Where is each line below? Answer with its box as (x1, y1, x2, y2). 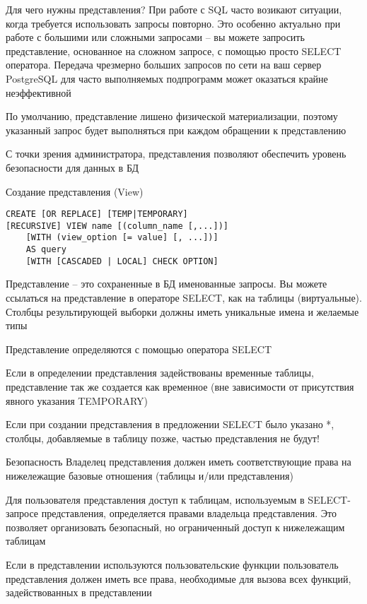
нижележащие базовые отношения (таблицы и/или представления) (6, 468, 293, 482)
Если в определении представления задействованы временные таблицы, (6, 365, 314, 380)
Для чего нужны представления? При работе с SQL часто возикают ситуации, (6, 2, 342, 16)
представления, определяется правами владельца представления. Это (41, 506, 337, 521)
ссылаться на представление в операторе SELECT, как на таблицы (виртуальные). (6, 290, 362, 304)
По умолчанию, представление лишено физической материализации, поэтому (6, 109, 338, 124)
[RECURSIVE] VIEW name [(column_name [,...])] (6, 220, 228, 231)
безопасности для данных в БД (6, 160, 139, 174)
